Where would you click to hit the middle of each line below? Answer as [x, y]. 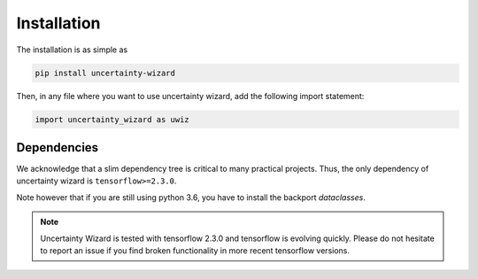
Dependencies [58, 147]
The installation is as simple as [72, 50]
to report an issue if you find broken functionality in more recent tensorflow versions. [195, 250]
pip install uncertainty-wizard [105, 73]
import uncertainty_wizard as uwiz [112, 119]
